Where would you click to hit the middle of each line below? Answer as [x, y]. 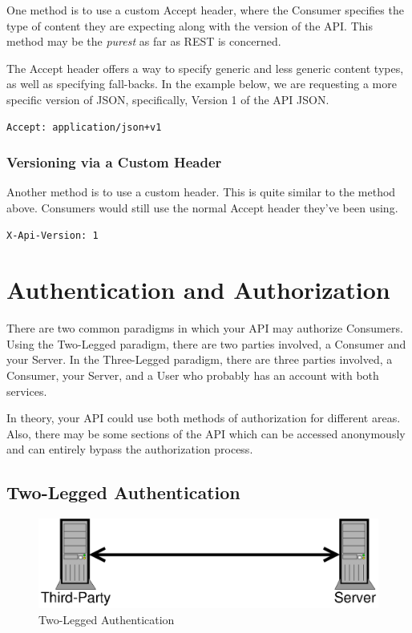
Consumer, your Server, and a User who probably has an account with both [193, 375]
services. [27, 391]
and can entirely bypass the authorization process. [130, 449]
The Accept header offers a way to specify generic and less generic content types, [205, 68]
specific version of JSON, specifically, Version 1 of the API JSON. [168, 99]
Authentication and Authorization [198, 290]
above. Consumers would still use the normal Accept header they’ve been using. [202, 207]
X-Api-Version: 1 [53, 235]
